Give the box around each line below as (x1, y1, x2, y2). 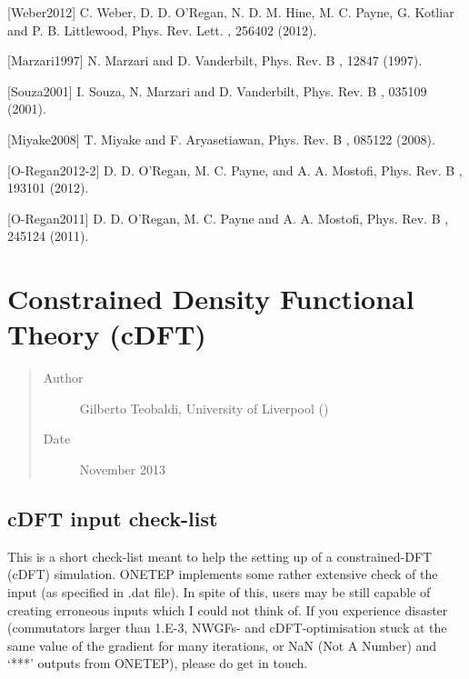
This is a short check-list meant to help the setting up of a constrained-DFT (7, 546, 433, 565)
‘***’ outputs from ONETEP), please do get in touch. (7, 654, 308, 673)
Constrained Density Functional (7, 280, 414, 317)
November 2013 (79, 460, 165, 479)
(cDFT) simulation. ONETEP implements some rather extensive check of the (7, 564, 438, 584)
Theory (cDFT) (7, 315, 206, 353)
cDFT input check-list (7, 504, 218, 533)
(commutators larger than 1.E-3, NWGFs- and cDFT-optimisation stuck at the (7, 618, 447, 637)
